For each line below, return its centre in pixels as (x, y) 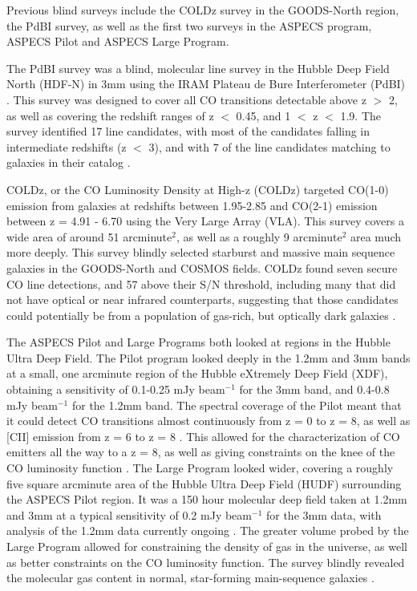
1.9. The (361, 115)
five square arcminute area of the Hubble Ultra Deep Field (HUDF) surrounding (204, 483)
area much (376, 236)
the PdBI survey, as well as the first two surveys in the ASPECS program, (189, 25)
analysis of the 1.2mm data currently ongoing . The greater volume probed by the (208, 530)
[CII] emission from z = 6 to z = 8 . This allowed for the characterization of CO (203, 436)
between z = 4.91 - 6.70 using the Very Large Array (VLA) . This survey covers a (205, 221)
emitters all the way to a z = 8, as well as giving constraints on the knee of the (201, 452)
